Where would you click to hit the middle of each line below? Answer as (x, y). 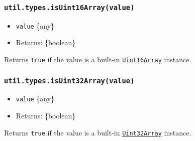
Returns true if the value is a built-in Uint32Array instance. (98, 132)
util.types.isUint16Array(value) (69, 7)
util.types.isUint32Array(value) (69, 81)
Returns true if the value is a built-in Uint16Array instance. (98, 59)
